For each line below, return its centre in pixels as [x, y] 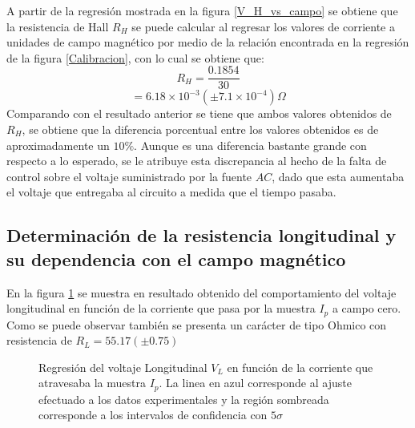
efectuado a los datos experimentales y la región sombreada [184, 399]
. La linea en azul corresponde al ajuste [255, 383]
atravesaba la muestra [92, 383]
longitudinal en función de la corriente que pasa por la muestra [161, 308]
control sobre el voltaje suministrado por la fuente [129, 176]
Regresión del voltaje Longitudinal [123, 367]
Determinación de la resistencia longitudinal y [201, 235]
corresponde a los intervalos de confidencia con [153, 415]
